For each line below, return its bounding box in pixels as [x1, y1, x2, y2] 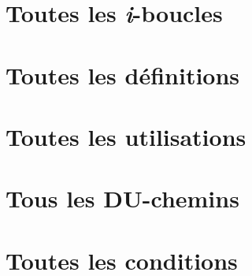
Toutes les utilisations [6, 120, 246, 152]
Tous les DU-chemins [6, 182, 239, 214]
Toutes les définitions [6, 58, 240, 91]
